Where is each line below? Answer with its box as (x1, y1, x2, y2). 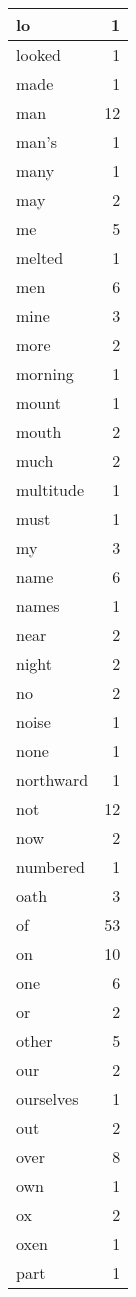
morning (16, 362, 74, 385)
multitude (16, 478, 85, 501)
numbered (16, 855, 85, 878)
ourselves (16, 1087, 79, 1110)
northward (16, 768, 89, 791)
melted (16, 246, 64, 269)
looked (16, 43, 61, 66)
